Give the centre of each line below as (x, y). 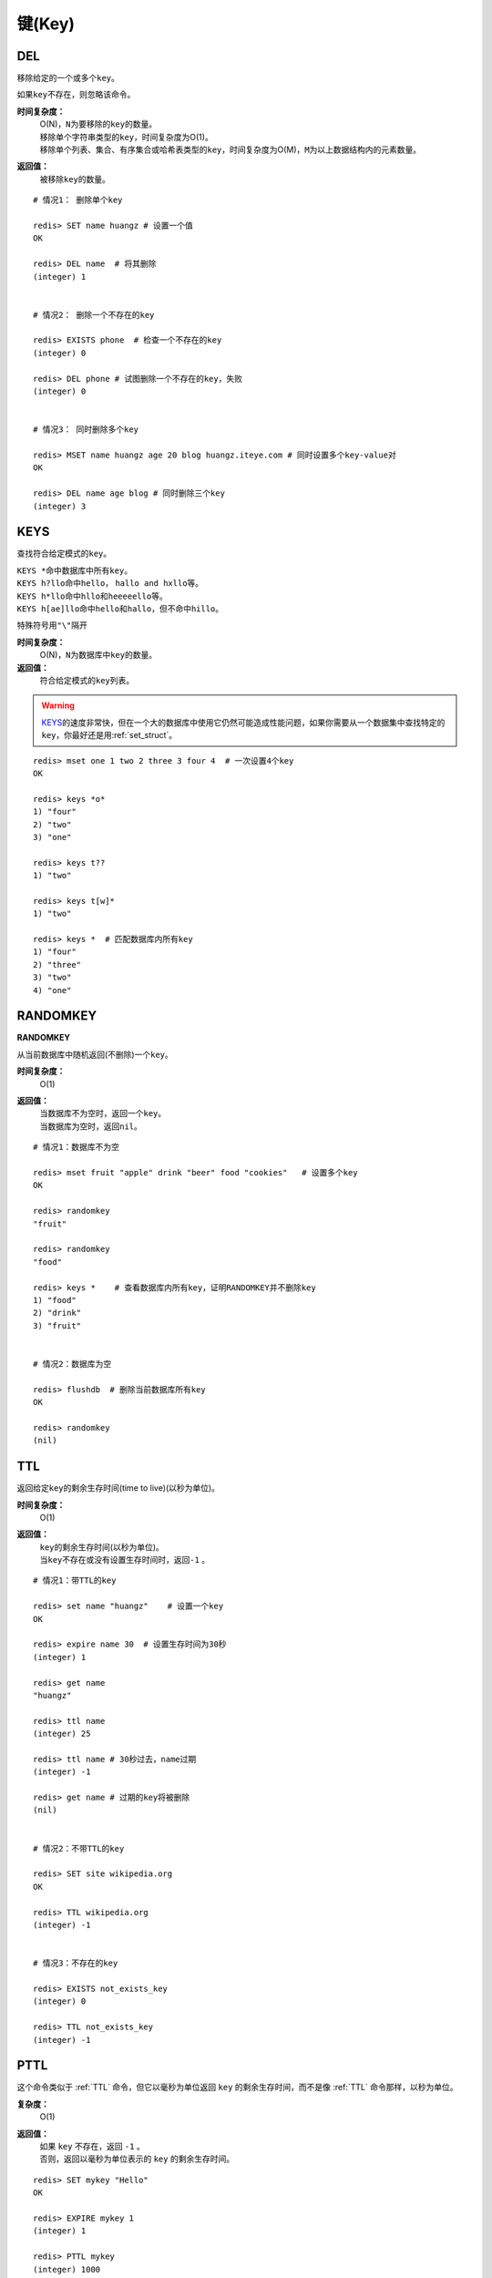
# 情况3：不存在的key (76, 1963)
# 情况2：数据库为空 (72, 1364)
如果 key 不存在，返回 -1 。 (92, 2146)
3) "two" (52, 978)
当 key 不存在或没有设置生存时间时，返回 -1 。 (125, 1560)
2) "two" (52, 824)
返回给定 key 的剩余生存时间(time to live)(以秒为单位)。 (118, 1488)
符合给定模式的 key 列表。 (87, 680)
